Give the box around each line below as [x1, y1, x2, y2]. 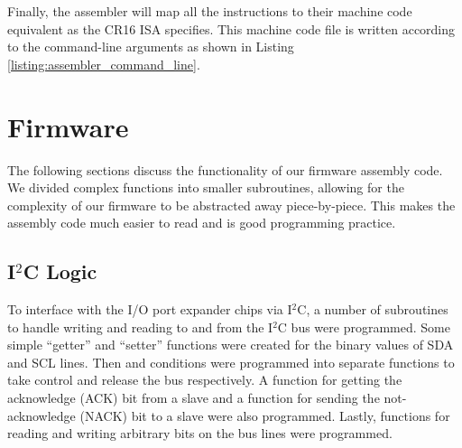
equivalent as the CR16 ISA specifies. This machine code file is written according [7, 19, 456, 38]
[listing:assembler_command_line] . [7, 54, 200, 73]
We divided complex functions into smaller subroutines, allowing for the [7, 178, 404, 197]
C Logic [23, 257, 97, 285]
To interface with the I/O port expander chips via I [7, 300, 292, 319]
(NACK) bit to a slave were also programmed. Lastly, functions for [79, 406, 450, 425]
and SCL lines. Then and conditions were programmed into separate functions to [7, 352, 455, 371]
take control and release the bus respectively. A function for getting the [7, 370, 402, 389]
